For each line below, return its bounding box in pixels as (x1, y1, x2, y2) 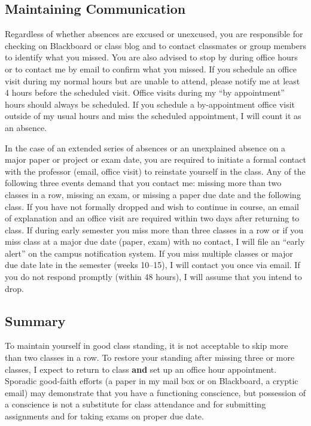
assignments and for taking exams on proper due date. (5, 410, 204, 422)
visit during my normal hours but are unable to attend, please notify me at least (5, 74, 300, 87)
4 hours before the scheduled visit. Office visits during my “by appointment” (5, 86, 285, 99)
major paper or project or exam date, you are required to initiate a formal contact (5, 153, 306, 166)
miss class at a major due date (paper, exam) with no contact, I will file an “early (5, 235, 305, 248)
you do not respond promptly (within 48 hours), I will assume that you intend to (5, 270, 302, 283)
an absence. (5, 121, 47, 133)
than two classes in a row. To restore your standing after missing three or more (5, 351, 295, 364)
